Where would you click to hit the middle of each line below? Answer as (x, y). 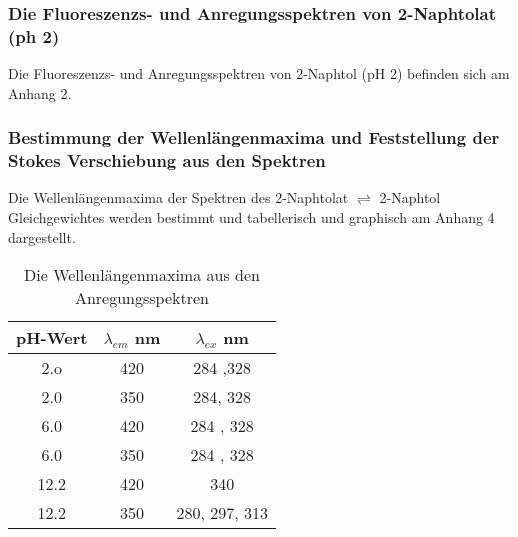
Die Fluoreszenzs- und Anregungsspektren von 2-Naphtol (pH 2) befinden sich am (259, 73)
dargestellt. (42, 236)
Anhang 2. (40, 92)
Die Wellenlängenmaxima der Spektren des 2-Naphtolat (178, 197)
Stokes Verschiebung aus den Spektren (167, 160)
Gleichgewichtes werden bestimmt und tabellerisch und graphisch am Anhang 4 (251, 217)
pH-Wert (52, 338)
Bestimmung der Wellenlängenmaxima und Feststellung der (254, 137)
